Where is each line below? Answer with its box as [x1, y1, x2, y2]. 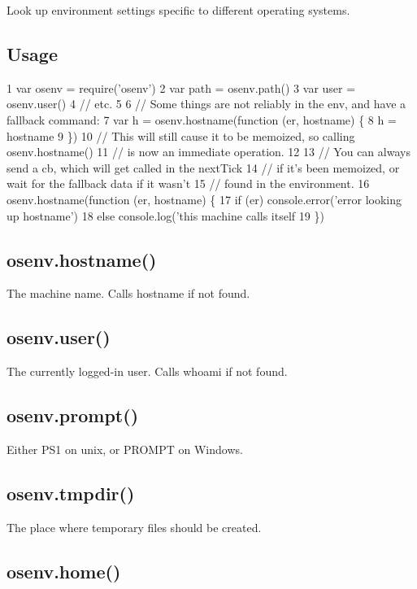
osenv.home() [7, 558, 121, 583]
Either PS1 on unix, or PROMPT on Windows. [7, 440, 243, 457]
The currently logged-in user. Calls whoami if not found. [7, 363, 288, 380]
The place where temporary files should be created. [7, 518, 262, 535]
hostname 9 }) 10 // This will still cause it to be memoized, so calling [7, 127, 355, 144]
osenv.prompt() [7, 403, 139, 428]
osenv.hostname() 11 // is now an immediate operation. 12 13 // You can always [7, 143, 410, 160]
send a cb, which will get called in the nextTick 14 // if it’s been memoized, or [7, 159, 400, 176]
